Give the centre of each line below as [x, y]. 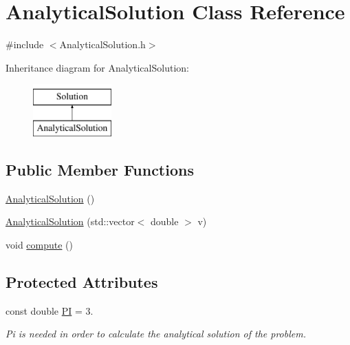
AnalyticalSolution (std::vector [70, 221]
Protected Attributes [82, 281]
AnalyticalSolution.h [102, 44]
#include [25, 44]
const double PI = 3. [50, 310]
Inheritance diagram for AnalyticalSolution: [97, 67]
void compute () [40, 244]
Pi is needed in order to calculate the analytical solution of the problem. [156, 334]
